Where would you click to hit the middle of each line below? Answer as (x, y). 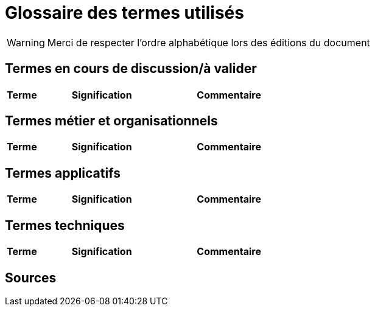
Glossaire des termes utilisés (124, 13)
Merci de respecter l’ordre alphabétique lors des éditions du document (209, 42)
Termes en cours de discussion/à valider (131, 69)
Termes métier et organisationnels (111, 121)
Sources (31, 278)
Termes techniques (65, 225)
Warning (26, 42)
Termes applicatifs (63, 173)
